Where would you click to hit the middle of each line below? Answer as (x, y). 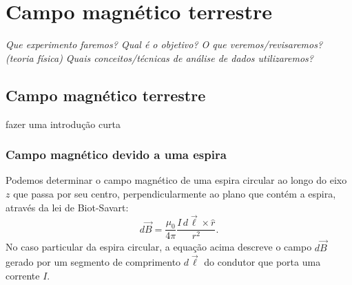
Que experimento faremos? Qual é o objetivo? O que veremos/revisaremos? (164, 44)
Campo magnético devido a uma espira (116, 155)
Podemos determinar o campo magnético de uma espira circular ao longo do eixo (176, 180)
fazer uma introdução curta (63, 124)
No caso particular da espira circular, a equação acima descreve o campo (159, 247)
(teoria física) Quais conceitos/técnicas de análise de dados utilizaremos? (159, 57)
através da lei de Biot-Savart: (67, 207)
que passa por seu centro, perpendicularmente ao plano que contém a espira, (175, 193)
